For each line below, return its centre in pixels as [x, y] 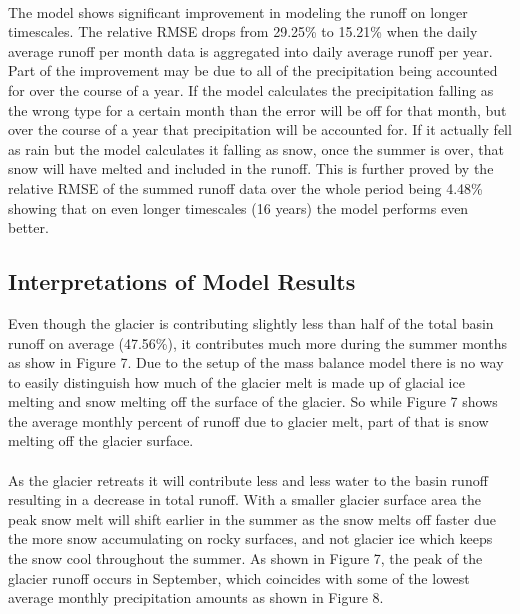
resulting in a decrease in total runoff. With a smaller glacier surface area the [245, 499]
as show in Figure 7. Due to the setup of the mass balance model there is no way [256, 362]
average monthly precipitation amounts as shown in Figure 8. [196, 597]
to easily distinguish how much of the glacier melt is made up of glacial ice [236, 381]
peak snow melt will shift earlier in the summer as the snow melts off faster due [252, 518]
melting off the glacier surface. [101, 440]
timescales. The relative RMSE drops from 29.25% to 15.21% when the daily [243, 31]
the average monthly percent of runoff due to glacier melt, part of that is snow [248, 420]
